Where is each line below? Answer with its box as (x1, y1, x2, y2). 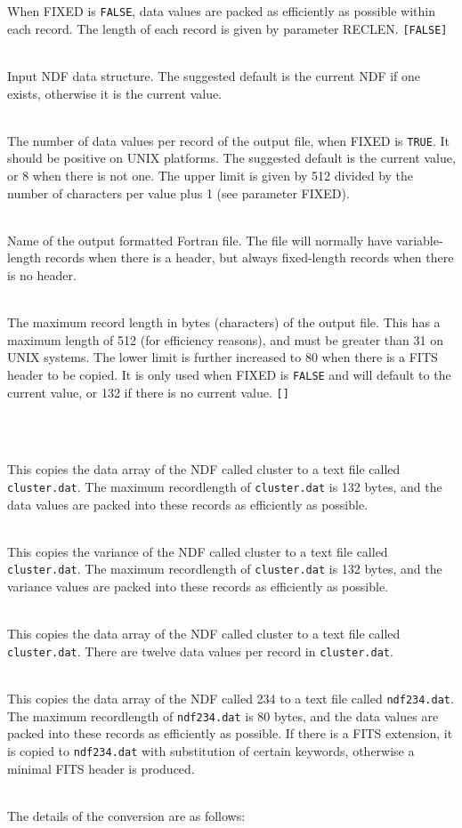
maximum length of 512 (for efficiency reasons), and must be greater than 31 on (7, 330, 443, 349)
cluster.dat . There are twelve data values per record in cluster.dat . (7, 641, 393, 660)
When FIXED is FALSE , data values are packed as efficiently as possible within (7, 2, 435, 20)
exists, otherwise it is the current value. (7, 84, 223, 102)
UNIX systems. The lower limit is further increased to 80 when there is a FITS (7, 348, 438, 366)
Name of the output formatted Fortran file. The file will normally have (7, 230, 393, 249)
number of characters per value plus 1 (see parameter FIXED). (7, 183, 350, 202)
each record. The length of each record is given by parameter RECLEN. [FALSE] (7, 19, 448, 37)
